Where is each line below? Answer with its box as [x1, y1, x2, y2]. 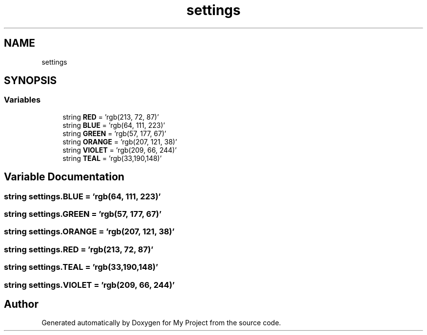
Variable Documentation [4, 171, 125, 183]
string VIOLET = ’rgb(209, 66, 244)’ [62, 145, 177, 154]
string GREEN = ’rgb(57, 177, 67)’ [62, 129, 166, 138]
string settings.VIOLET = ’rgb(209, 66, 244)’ [4, 280, 175, 290]
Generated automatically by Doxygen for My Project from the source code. [41, 318, 281, 327]
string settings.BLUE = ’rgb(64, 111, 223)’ [4, 191, 161, 201]
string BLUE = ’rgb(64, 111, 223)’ [62, 121, 165, 129]
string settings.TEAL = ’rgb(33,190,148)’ [4, 262, 158, 272]
